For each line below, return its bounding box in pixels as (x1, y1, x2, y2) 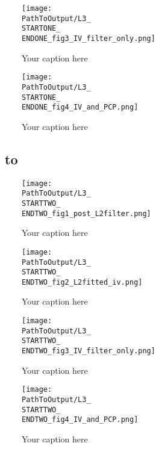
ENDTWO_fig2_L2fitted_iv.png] (22, 277, 143, 286)
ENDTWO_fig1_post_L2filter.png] (22, 209, 151, 218)
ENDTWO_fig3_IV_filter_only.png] (22, 347, 155, 356)
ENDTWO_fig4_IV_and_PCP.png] (22, 415, 139, 424)
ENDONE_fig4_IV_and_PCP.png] (22, 103, 139, 112)
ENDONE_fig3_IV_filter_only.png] (22, 34, 155, 43)
